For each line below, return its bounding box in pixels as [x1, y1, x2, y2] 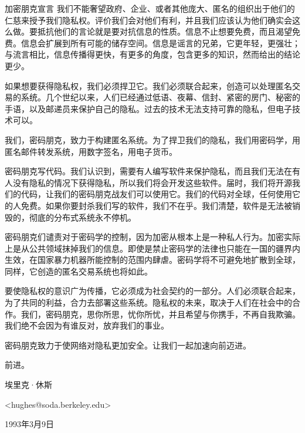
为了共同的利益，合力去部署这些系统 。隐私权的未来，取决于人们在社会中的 [5, 296, 292, 309]
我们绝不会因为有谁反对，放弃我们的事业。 [5, 319, 169, 331]
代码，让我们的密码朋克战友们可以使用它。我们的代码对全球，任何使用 [21, 188, 292, 200]
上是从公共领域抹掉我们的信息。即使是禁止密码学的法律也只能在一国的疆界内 [5, 242, 300, 254]
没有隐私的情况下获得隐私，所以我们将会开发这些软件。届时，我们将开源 [12, 176, 292, 188]
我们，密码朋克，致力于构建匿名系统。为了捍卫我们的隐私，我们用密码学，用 [5, 133, 300, 146]
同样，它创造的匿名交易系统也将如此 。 [5, 265, 152, 277]
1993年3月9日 [5, 418, 54, 430]
